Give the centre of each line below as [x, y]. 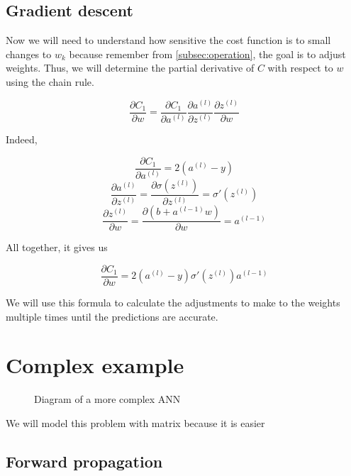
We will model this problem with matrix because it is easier [135, 422]
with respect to [300, 68]
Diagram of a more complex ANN [107, 399]
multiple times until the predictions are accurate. [112, 316]
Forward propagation [84, 461]
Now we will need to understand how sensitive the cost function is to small [168, 40]
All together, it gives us [57, 247]
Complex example [95, 365]
